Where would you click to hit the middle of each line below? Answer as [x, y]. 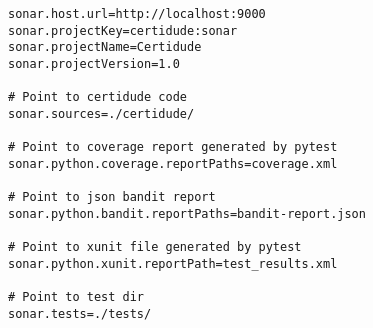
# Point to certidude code [97, 97]
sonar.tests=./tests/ [80, 313]
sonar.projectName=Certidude [105, 47]
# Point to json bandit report [112, 197]
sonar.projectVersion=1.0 [94, 63]
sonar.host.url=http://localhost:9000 [137, 14]
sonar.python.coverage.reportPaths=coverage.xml [173, 163]
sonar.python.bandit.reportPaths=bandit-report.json [187, 213]
